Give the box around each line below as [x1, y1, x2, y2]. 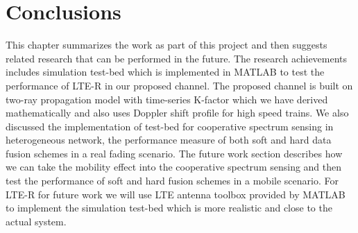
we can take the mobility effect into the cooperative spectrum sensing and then [6, 159, 342, 174]
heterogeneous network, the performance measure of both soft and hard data [6, 132, 332, 147]
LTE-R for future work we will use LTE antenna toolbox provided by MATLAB [6, 187, 346, 201]
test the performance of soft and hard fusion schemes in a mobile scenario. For [6, 173, 339, 188]
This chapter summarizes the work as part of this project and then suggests [6, 37, 327, 52]
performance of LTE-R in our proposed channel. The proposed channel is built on [6, 78, 353, 92]
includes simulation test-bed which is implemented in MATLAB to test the [6, 64, 325, 79]
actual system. [6, 214, 67, 228]
